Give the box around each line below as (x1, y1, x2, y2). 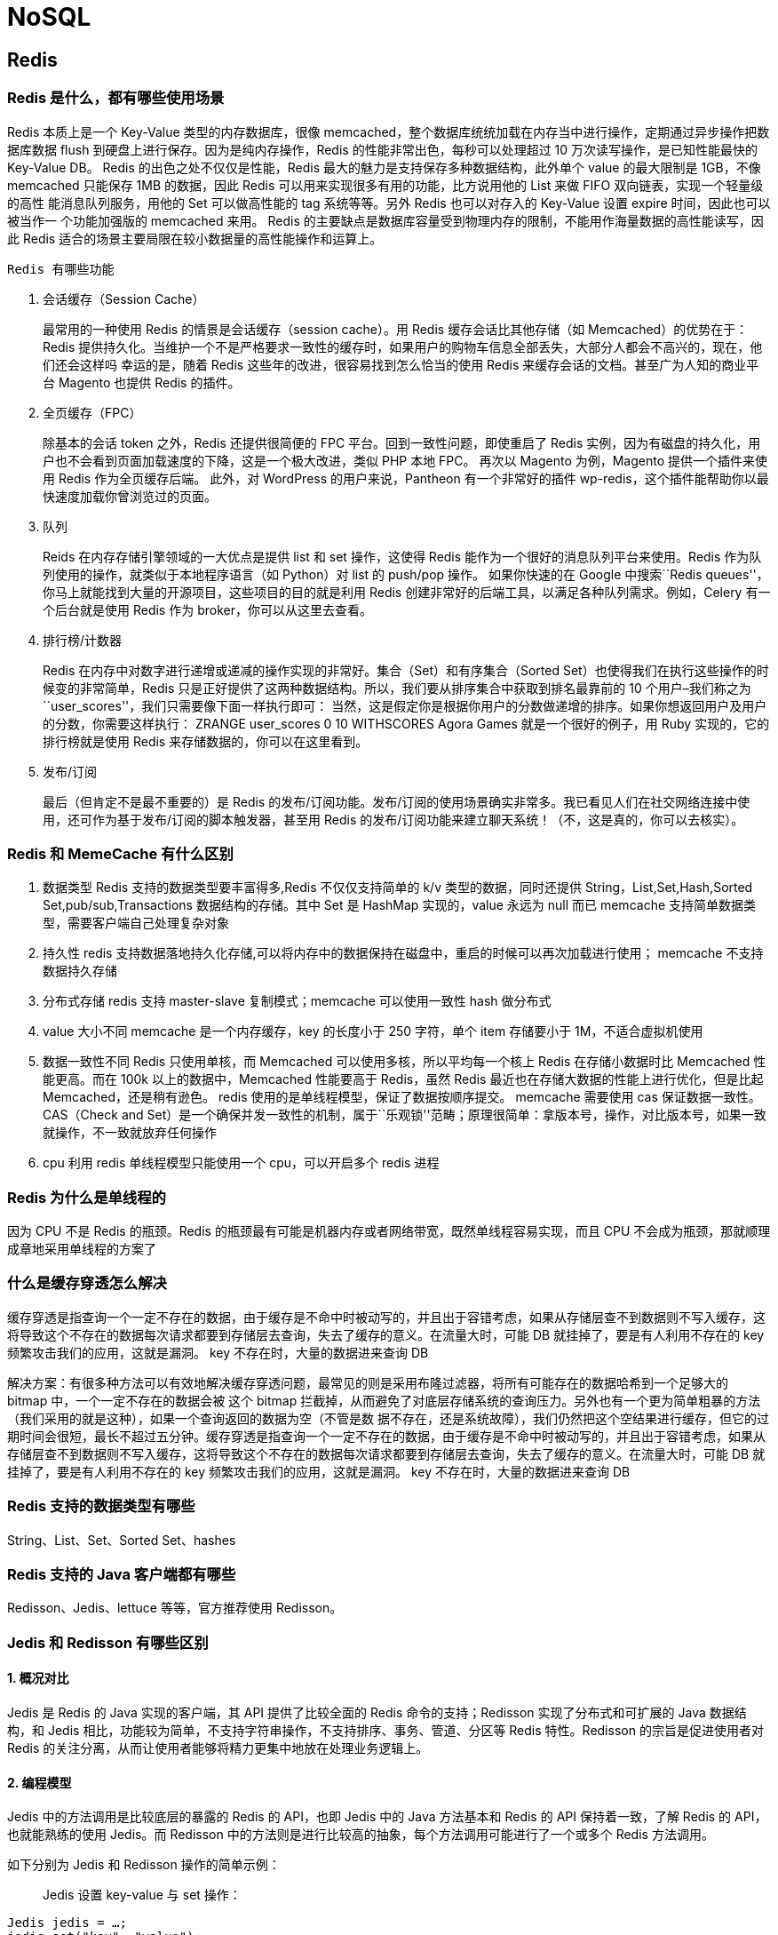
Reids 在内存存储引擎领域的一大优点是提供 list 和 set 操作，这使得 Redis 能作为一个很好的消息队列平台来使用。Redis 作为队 (43, 548, 762, 564)
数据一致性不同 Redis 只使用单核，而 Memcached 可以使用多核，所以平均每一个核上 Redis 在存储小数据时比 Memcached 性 (43, 1054, 766, 1070)
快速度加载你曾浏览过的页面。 (43, 488, 217, 504)
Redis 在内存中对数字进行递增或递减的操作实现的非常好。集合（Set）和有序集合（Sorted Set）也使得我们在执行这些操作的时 (43, 662, 769, 678)
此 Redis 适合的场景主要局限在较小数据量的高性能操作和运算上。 (7, 230, 383, 246)
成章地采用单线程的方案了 (7, 1241, 156, 1257)
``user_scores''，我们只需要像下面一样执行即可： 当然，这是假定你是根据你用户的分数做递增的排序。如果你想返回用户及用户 (43, 697, 767, 713)
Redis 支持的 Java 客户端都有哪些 (7, 1565, 236, 1583)
